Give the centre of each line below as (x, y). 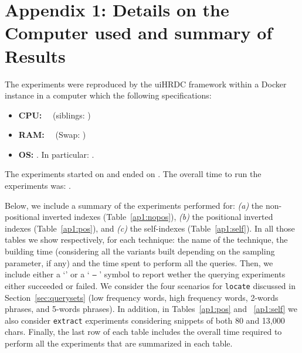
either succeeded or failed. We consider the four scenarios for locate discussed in (150, 285)
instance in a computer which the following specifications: (108, 95)
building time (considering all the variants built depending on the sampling (140, 251)
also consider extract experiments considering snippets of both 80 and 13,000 (145, 320)
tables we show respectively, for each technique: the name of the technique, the (146, 240)
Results (35, 55)
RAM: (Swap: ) (52, 135)
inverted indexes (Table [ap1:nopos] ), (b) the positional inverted (158, 217)
